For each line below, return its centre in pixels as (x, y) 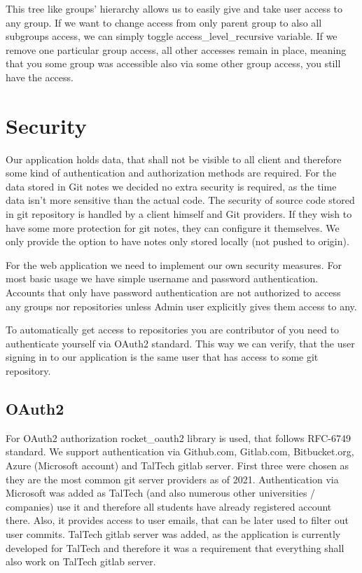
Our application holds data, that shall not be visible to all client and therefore (174, 159)
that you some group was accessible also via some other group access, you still (173, 63)
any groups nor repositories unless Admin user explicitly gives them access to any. (181, 306)
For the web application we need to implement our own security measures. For (174, 264)
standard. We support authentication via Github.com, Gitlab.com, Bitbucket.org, (180, 451)
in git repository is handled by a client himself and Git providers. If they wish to (179, 214)
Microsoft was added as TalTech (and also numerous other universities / (161, 493)
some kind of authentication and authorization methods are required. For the (171, 173)
